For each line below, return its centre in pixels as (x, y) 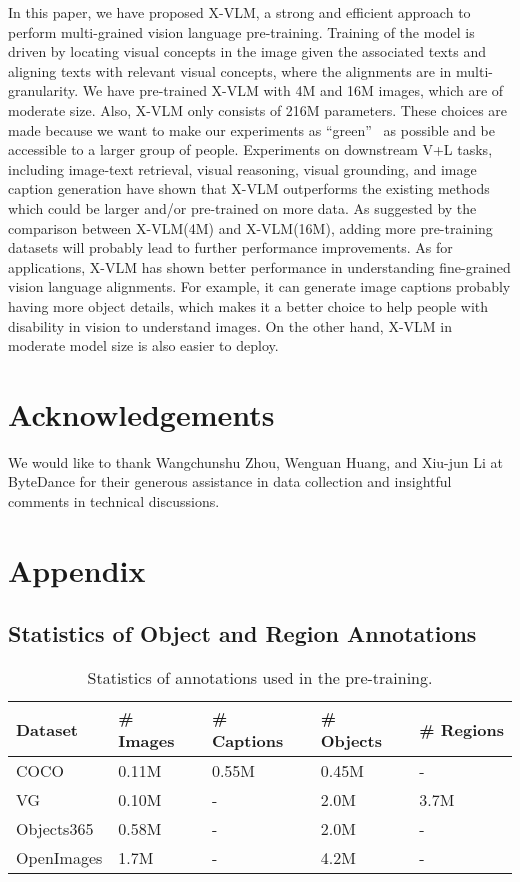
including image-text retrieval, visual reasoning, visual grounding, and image (242, 168)
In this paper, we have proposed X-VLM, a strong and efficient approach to (239, 12)
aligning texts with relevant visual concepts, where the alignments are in (230, 70)
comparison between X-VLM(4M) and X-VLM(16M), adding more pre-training (250, 227)
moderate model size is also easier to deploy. (143, 345)
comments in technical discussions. (114, 501)
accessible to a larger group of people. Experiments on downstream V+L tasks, (250, 149)
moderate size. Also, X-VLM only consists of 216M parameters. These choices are (258, 109)
